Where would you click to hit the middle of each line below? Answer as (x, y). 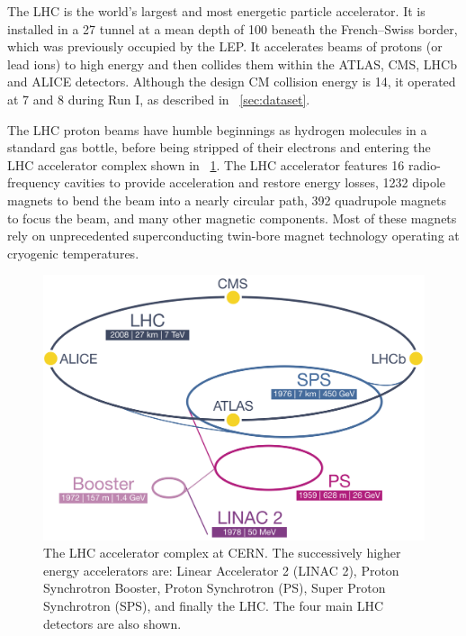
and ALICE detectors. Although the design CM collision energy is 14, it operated (232, 82)
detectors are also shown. (112, 623)
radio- (424, 164)
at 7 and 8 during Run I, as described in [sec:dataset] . (159, 99)
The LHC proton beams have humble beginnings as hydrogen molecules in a (217, 129)
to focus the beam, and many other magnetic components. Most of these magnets (232, 218)
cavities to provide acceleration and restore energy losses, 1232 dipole (255, 182)
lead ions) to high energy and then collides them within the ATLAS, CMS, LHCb (232, 64)
